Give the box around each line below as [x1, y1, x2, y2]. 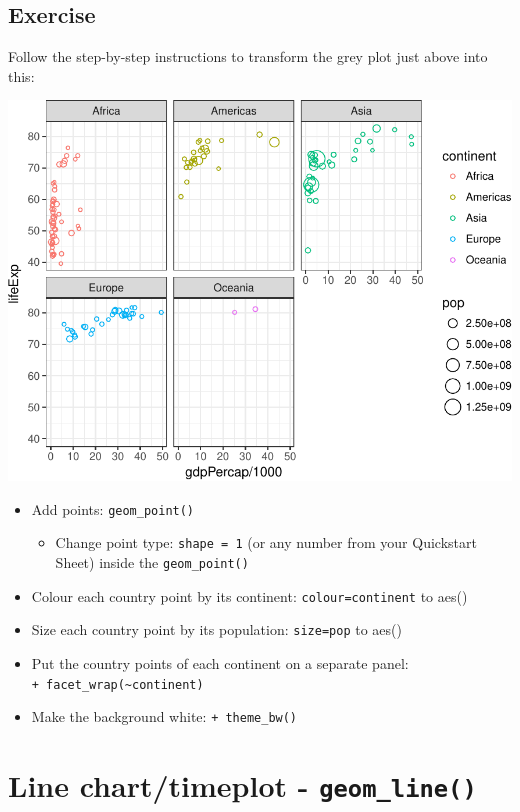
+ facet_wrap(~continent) [31, 677, 204, 692]
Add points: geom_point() [31, 498, 195, 519]
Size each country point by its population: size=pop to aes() [31, 619, 402, 640]
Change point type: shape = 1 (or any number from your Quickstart [55, 532, 477, 553]
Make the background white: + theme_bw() [31, 706, 298, 727]
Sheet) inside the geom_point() [55, 552, 249, 573]
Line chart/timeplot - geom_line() [8, 765, 477, 806]
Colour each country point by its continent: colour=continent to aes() [31, 585, 468, 606]
